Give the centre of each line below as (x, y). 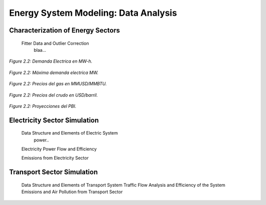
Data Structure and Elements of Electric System (70, 133)
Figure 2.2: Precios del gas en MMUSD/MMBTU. (58, 84)
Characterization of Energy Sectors (65, 30)
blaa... (40, 50)
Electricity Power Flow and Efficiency (59, 149)
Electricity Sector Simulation (54, 120)
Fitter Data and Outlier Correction (55, 43)
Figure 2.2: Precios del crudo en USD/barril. (53, 95)
